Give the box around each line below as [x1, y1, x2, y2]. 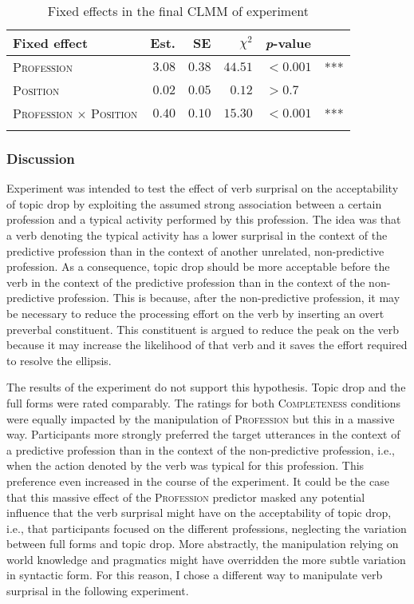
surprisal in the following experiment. [6, 582, 189, 599]
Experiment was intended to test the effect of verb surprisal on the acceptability [6, 180, 399, 197]
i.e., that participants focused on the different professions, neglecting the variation [6, 519, 407, 536]
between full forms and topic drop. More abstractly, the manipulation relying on [6, 535, 399, 552]
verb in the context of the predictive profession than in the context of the [6, 273, 365, 290]
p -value [265, 34, 311, 52]
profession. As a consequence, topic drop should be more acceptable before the [6, 258, 390, 275]
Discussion [6, 148, 75, 168]
